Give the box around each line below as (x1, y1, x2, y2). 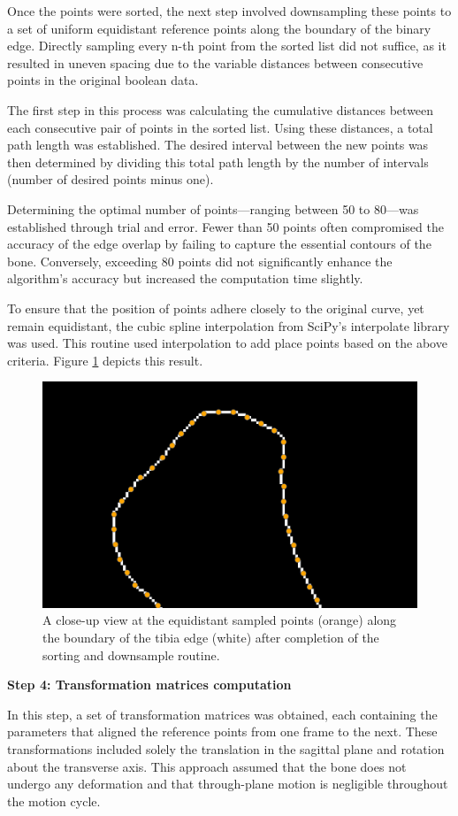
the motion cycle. (7, 791, 101, 810)
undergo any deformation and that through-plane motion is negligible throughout (7, 774, 448, 793)
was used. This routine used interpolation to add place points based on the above (7, 334, 447, 352)
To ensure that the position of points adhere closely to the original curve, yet (7, 298, 424, 317)
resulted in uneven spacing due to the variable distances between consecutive (7, 53, 424, 72)
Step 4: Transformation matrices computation (7, 675, 292, 694)
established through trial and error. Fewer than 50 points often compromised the (7, 217, 444, 235)
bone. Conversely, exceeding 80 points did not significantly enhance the (7, 251, 393, 270)
